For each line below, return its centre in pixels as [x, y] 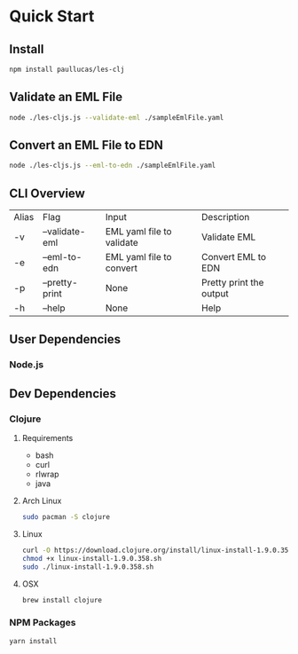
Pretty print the [232, 283]
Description [225, 217]
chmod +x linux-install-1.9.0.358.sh [92, 558]
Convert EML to [234, 257]
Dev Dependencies [63, 394]
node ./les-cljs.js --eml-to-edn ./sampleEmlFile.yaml [113, 166]
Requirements [47, 438]
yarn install [33, 641]
